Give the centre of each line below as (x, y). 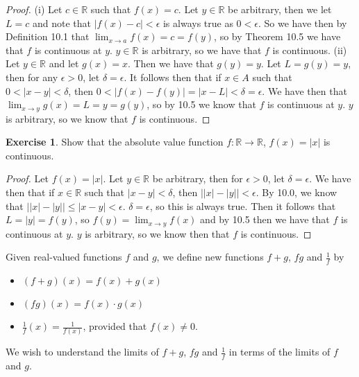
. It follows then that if (173, 77)
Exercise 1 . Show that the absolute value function (115, 142)
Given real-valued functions (64, 257)
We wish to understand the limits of (82, 352)
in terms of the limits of (279, 352)
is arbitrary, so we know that (67, 118)
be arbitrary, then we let (280, 9)
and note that (61, 23)
